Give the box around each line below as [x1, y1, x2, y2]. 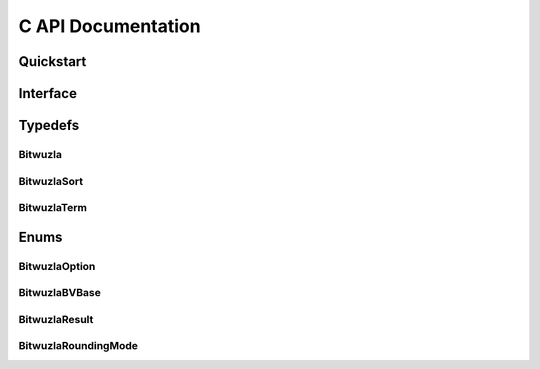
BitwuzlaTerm [18, 201, 87, 215]
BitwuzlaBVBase [18, 286, 102, 300]
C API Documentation [18, 15, 201, 37]
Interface [18, 85, 77, 102]
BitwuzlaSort [18, 174, 84, 188]
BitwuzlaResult [18, 312, 94, 326]
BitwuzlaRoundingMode [18, 339, 139, 353]
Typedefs [18, 117, 80, 134]
